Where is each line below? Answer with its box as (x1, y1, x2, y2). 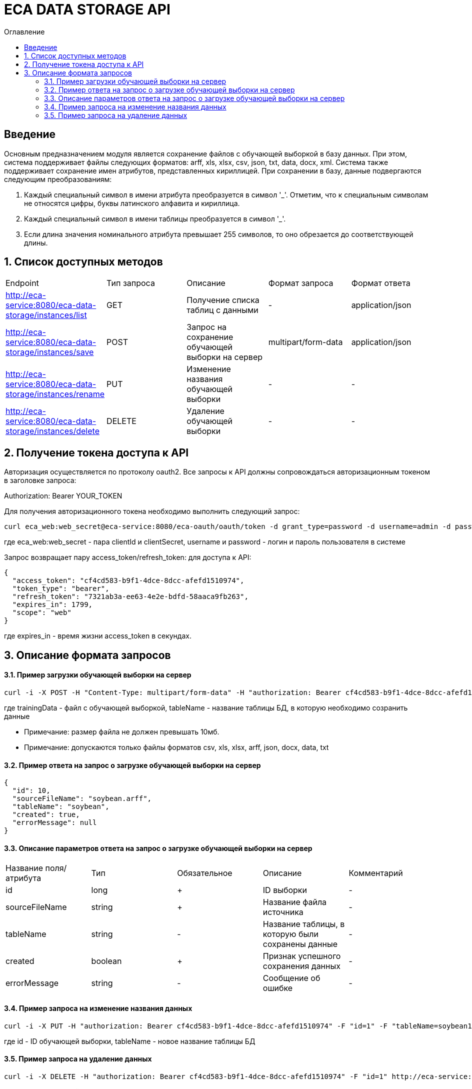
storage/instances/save (5, 347, 94, 357)
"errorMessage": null (12, 818, 97, 827)
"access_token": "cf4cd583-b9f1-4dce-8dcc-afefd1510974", (12, 576, 244, 585)
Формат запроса (268, 278, 333, 288)
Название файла (262, 897, 327, 907)
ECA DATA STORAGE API (4, 1, 170, 18)
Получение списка (186, 295, 259, 305)
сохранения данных (262, 961, 340, 971)
